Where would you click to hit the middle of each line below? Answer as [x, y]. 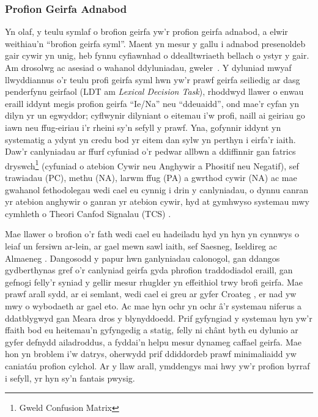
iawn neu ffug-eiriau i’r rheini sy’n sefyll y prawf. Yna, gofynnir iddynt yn [143, 127]
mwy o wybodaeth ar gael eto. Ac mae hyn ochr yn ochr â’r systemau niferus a [153, 305]
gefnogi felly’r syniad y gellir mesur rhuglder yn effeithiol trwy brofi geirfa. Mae [154, 282]
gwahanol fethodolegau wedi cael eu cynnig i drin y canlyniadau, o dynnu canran [157, 189]
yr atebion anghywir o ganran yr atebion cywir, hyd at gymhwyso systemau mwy [157, 201]
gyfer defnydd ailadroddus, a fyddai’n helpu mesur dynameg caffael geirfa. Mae [153, 341]
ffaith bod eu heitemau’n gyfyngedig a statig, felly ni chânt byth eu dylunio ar [152, 330]
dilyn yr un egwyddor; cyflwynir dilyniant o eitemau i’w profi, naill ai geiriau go [155, 115]
